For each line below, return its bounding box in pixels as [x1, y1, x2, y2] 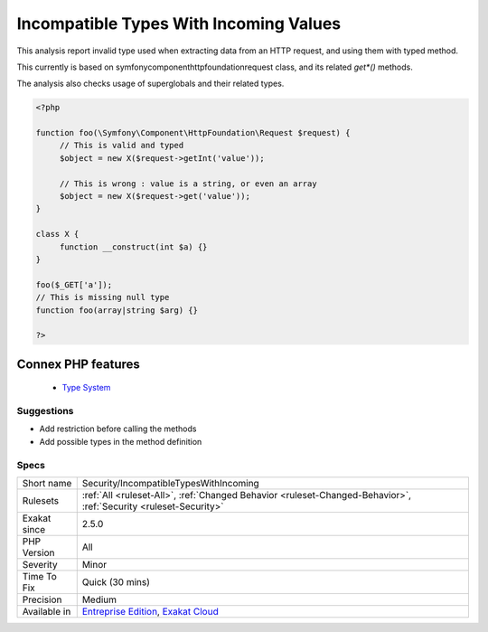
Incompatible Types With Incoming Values [16, 14, 342, 33]
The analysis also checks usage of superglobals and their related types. [16, 78, 285, 90]
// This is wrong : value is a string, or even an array [59, 178, 317, 189]
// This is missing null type [35, 292, 170, 303]
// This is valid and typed [59, 140, 184, 151]
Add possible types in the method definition [39, 436, 202, 447]
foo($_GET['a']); [35, 279, 113, 289]
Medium [81, 593, 117, 606]
